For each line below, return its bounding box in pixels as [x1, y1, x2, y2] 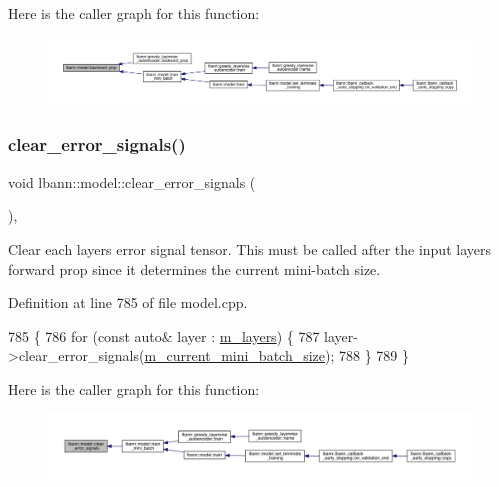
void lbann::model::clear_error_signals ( [8, 171, 256, 192]
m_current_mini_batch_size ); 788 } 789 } [144, 345, 410, 366]
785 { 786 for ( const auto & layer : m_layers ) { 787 [8, 325, 320, 346]
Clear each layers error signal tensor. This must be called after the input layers [8, 238, 491, 259]
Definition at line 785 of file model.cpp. [8, 292, 248, 313]
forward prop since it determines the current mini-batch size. [8, 258, 381, 279]
